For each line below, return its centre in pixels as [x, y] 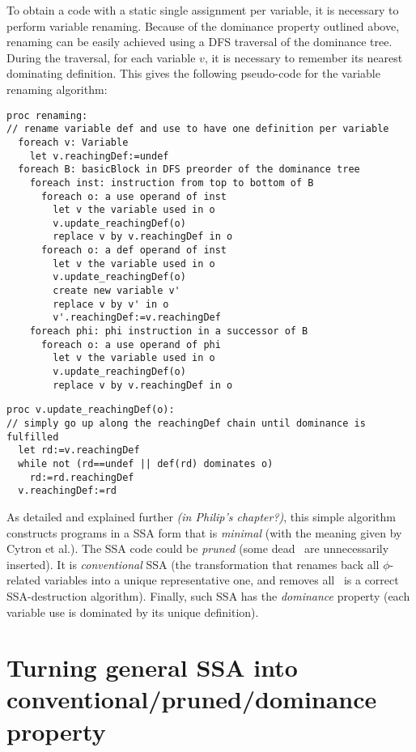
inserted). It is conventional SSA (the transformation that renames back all [193, 564]
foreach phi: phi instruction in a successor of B [169, 331]
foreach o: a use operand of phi [131, 344]
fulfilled [33, 437]
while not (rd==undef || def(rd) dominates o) [146, 463]
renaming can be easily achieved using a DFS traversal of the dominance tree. [200, 42]
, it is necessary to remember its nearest [304, 57]
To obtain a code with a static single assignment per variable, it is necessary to [203, 10]
